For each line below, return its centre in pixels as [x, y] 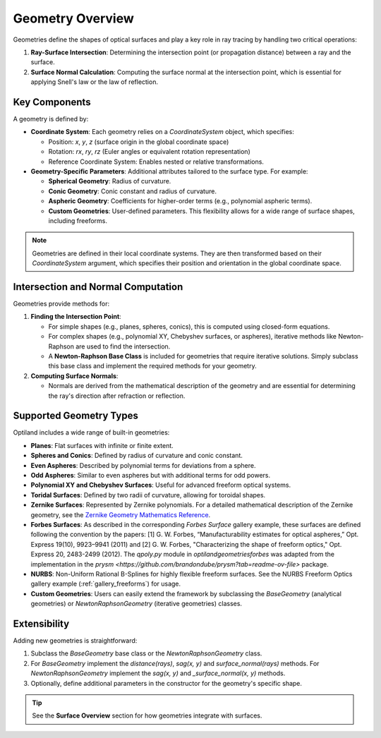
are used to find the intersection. [123, 346]
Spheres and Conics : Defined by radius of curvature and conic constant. [137, 456]
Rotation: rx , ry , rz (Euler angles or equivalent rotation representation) [149, 152]
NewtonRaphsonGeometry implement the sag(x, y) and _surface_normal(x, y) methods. [158, 673]
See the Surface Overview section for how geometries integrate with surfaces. [147, 715]
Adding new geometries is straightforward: [75, 640]
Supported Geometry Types [76, 416]
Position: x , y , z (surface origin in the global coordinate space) [139, 142]
